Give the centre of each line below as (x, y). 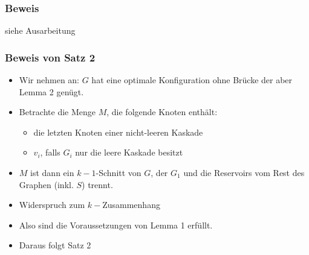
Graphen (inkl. (46, 184)
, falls (50, 152)
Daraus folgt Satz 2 (55, 245)
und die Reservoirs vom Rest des (244, 172)
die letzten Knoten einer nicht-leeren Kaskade (118, 132)
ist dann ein (52, 172)
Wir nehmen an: (49, 80)
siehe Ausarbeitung (40, 30)
